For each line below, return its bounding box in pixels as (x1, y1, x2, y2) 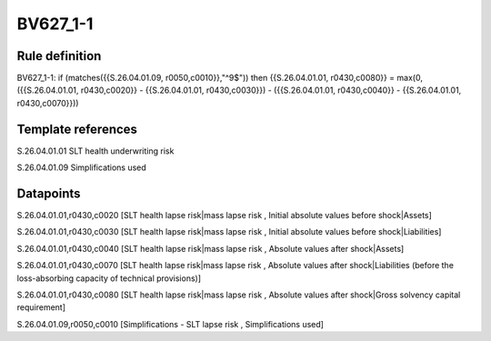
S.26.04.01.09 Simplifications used (16, 162, 147, 173)
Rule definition (16, 48, 102, 64)
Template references (16, 121, 138, 136)
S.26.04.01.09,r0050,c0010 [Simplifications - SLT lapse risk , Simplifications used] (16, 318, 325, 329)
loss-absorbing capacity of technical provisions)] (16, 273, 202, 284)
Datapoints (16, 186, 81, 201)
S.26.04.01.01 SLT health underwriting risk (16, 145, 175, 156)
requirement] (16, 302, 66, 313)
